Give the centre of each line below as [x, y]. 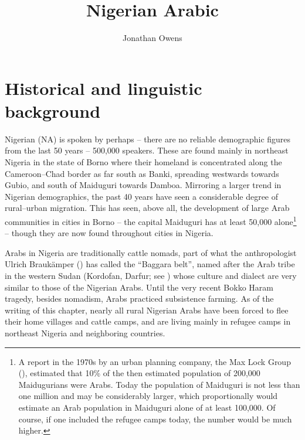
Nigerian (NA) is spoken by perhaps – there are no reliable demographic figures [148, 139]
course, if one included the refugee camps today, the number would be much [155, 419]
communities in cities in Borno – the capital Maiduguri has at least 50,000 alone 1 [151, 221]
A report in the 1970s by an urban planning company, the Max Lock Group [155, 361]
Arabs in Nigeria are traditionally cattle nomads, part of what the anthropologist [151, 252]
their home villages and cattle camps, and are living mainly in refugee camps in [148, 321]
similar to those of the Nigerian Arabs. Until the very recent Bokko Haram [139, 287]
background [53, 110]
